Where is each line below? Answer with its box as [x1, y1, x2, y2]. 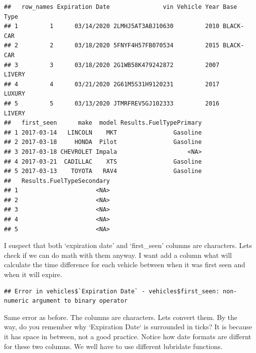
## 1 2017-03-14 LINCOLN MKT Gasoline [4, 129, 202, 136]
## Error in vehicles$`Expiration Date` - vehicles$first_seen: [4, 287, 219, 295]
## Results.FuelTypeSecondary [4, 177, 110, 184]
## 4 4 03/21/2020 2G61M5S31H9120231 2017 [4, 80, 219, 88]
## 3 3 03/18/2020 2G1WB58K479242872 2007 [4, 61, 219, 69]
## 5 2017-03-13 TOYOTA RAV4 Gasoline [4, 168, 202, 175]
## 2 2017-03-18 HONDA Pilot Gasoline [4, 139, 202, 146]
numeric [4, 297, 29, 305]
